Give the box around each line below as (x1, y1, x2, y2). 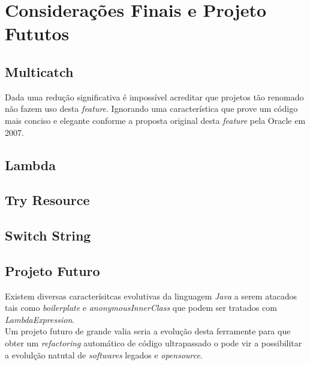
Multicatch (5, 62, 74, 81)
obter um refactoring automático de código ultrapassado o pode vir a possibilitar (5, 337, 302, 349)
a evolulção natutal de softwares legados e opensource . (5, 348, 203, 361)
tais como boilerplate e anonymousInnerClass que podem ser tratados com (5, 301, 277, 314)
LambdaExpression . (5, 313, 75, 325)
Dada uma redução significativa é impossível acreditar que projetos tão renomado (5, 90, 304, 103)
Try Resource (5, 191, 90, 209)
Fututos (5, 21, 70, 46)
